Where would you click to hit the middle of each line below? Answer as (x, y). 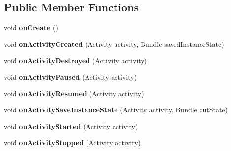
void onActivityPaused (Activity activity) (71, 76)
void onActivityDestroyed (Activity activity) (76, 60)
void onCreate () (31, 28)
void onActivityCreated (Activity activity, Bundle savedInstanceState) (114, 44)
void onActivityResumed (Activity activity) (74, 93)
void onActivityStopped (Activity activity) (72, 142)
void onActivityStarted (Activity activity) (71, 126)
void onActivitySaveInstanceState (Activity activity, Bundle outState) (116, 110)
